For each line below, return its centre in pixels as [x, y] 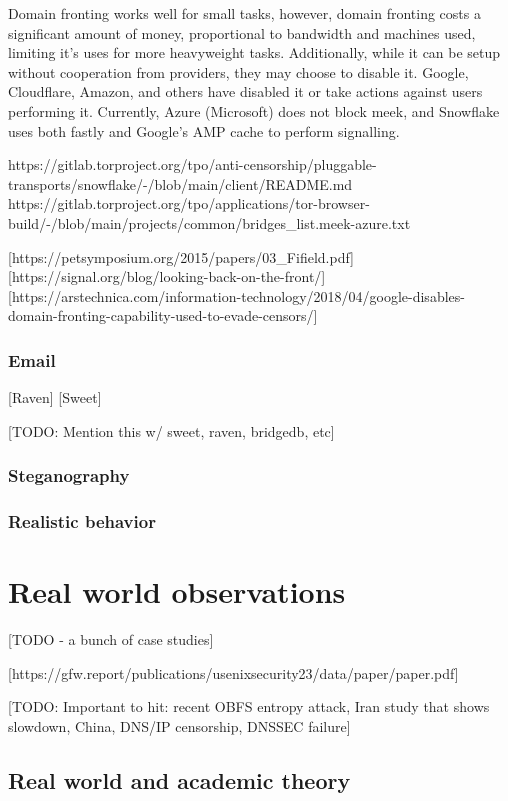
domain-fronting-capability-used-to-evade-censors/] [163, 315]
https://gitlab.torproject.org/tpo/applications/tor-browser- [189, 203]
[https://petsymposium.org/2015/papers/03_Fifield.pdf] [181, 256]
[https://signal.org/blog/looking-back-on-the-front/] [167, 276]
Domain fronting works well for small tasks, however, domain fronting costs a [244, 13]
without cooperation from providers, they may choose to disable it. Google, [238, 71]
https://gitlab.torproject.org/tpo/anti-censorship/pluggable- [192, 164]
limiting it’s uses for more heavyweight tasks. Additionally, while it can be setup [254, 52]
